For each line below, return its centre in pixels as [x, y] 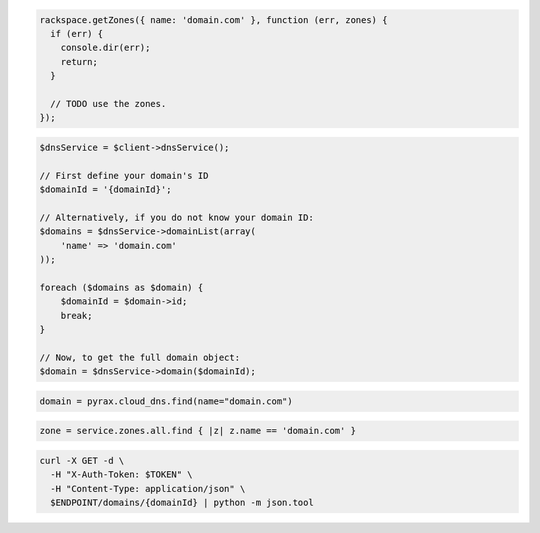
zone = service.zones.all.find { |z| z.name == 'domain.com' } [198, 431]
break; [76, 315]
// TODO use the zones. [108, 103]
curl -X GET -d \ [82, 460]
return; [79, 61]
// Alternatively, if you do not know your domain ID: [176, 217]
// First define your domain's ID [124, 175]
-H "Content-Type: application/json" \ [148, 488]
